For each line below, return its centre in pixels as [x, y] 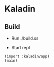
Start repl [21, 47]
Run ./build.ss [25, 38]
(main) [11, 61]
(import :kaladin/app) [27, 56]
